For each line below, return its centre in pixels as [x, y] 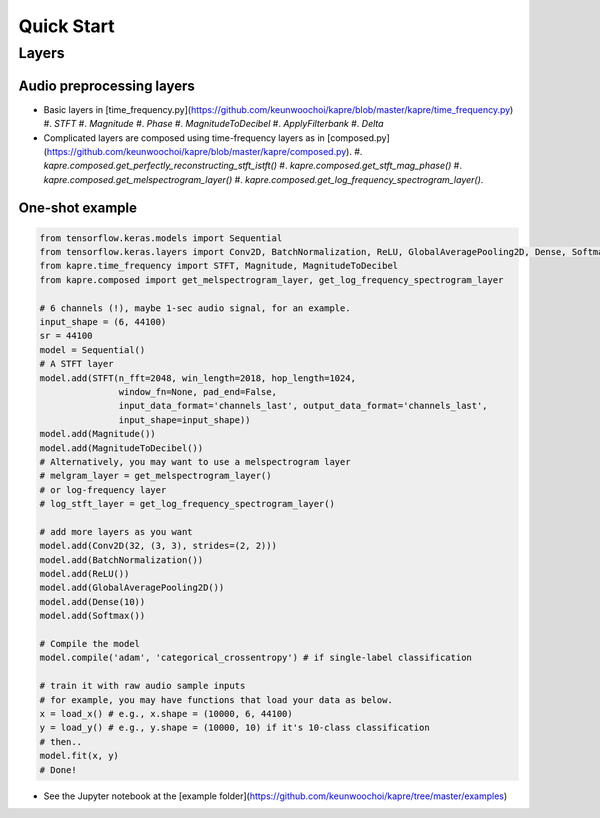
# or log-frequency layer [103, 489]
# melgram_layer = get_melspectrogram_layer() [155, 476]
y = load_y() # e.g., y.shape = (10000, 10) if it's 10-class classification [234, 728]
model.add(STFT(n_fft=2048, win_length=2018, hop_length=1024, [198, 378]
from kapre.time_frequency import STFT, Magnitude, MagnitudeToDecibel [219, 266]
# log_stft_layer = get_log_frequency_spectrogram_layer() [187, 504]
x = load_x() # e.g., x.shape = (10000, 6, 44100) [166, 713]
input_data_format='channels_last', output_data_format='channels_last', [303, 406]
